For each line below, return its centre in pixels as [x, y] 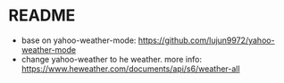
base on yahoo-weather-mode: [79, 40]
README [42, 16]
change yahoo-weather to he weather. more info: [112, 59]
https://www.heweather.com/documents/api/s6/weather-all [130, 69]
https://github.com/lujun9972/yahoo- [206, 40]
